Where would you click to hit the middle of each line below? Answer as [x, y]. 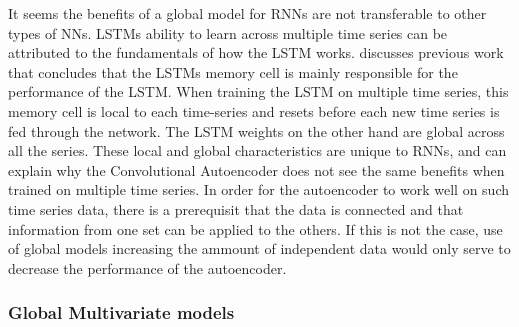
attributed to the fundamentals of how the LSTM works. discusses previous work [256, 52]
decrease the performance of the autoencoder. [147, 267]
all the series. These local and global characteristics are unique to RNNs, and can [257, 150]
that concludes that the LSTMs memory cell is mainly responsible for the [233, 71]
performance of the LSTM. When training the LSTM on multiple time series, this [258, 91]
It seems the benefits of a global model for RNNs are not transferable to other [247, 13]
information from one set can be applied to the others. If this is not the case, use [255, 228]
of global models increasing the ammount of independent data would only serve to [259, 248]
